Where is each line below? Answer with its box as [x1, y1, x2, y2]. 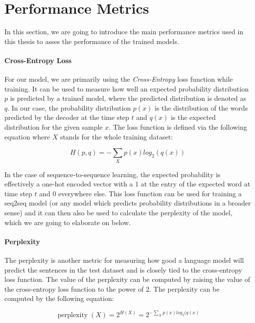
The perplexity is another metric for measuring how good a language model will [4, 254, 244, 265]
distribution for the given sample [4, 122, 103, 132]
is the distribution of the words [155, 102, 248, 113]
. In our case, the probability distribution [7, 102, 131, 113]
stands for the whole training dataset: [60, 131, 173, 141]
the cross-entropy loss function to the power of [4, 283, 144, 294]
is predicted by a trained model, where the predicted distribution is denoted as [10, 93, 247, 103]
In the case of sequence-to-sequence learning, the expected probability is [4, 169, 221, 179]
